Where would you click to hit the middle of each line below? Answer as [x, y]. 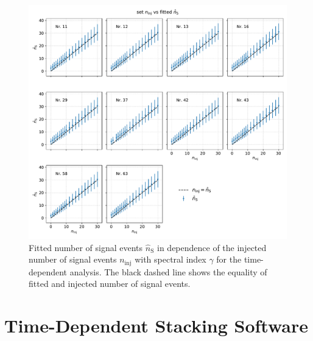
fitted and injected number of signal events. [110, 284]
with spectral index [171, 259]
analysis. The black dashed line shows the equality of [168, 271]
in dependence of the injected [212, 247]
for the [229, 259]
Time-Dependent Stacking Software [156, 325]
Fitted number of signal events [86, 247]
